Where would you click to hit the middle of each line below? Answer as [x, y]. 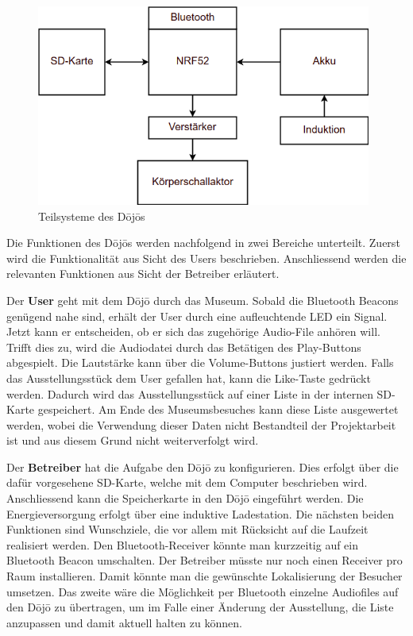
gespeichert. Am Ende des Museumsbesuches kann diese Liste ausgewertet [218, 409]
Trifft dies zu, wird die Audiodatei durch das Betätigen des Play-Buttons [184, 347]
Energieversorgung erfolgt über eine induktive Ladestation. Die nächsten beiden [200, 513]
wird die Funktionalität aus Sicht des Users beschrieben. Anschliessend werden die [206, 258]
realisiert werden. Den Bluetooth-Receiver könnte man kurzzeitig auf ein [183, 544]
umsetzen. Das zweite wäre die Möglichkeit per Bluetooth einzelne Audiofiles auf [203, 591]
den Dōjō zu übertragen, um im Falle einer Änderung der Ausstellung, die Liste [200, 607]
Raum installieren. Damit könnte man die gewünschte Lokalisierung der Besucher [205, 576]
